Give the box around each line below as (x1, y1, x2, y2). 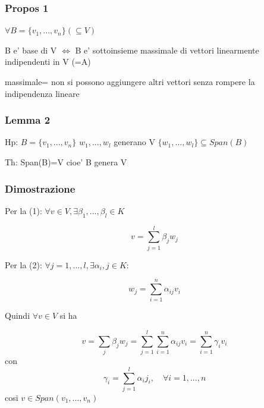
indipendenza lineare (5, 87, 80, 99)
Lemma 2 (5, 112, 51, 127)
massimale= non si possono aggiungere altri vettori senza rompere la (5, 76, 255, 87)
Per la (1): (5, 204, 42, 216)
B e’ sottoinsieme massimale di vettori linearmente (75, 43, 259, 56)
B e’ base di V (5, 43, 57, 56)
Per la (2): (5, 258, 42, 271)
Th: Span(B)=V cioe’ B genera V (5, 156, 127, 168)
